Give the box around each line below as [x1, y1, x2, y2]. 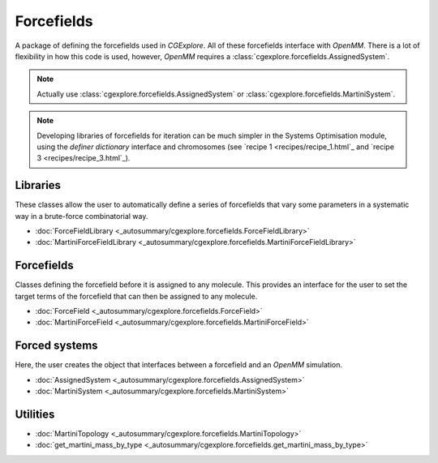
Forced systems [15, 339, 98, 353]
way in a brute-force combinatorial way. [15, 211, 148, 221]
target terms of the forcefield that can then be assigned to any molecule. [15, 291, 258, 301]
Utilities [15, 407, 55, 421]
